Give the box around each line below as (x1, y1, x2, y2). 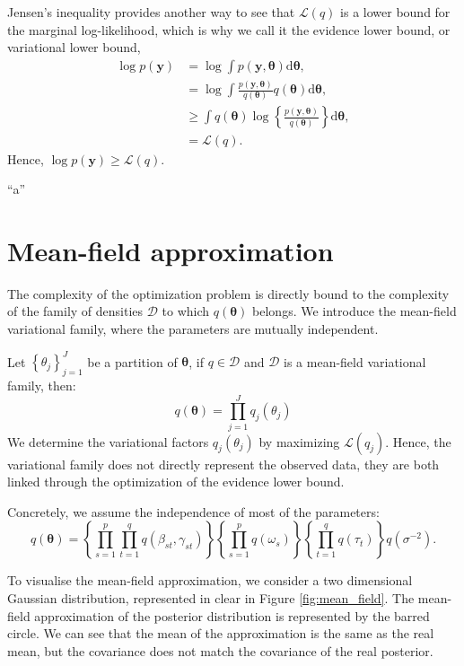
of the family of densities (7, 302, 144, 320)
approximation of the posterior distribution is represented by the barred (34, 606, 430, 625)
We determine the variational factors (7, 432, 209, 451)
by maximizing (258, 432, 340, 451)
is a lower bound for (340, 3, 451, 21)
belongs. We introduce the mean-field (252, 302, 457, 320)
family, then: (7, 375, 76, 394)
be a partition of (87, 352, 178, 371)
